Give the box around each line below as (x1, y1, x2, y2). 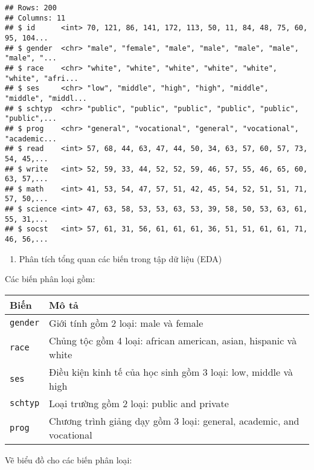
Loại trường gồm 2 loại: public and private (49, 396, 229, 410)
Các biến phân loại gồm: (5, 272, 95, 285)
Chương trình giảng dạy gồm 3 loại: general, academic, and (49, 413, 300, 428)
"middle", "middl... (5, 94, 88, 103)
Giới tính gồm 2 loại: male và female (49, 315, 203, 330)
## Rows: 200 (5, 4, 57, 12)
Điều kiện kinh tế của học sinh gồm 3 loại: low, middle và (49, 364, 293, 379)
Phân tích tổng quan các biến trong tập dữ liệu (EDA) (19, 252, 222, 265)
